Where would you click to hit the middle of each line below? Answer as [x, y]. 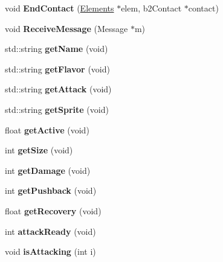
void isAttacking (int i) [50, 251]
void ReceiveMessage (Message [66, 28]
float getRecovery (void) [53, 210]
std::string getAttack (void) [58, 89]
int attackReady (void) [50, 231]
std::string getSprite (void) [57, 109]
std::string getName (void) [57, 49]
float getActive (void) [47, 129]
